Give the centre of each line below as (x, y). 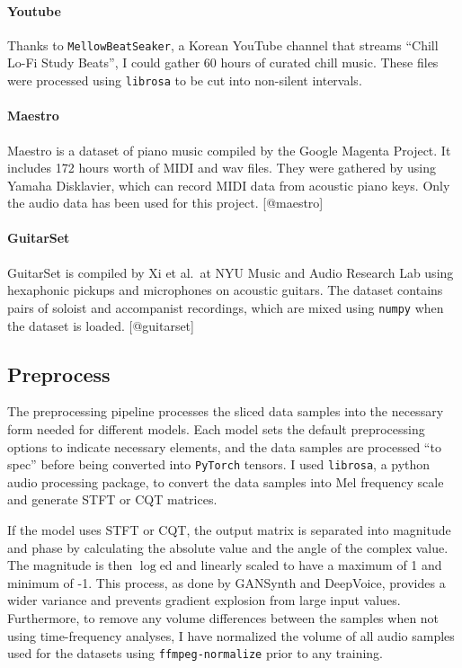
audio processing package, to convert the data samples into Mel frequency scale (226, 481)
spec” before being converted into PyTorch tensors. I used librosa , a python (219, 464)
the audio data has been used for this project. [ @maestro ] (165, 203)
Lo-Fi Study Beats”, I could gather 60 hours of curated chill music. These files (223, 62)
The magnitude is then (70, 565)
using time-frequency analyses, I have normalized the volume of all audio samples (231, 635)
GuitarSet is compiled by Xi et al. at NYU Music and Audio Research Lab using (231, 272)
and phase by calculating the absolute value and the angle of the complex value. (228, 547)
